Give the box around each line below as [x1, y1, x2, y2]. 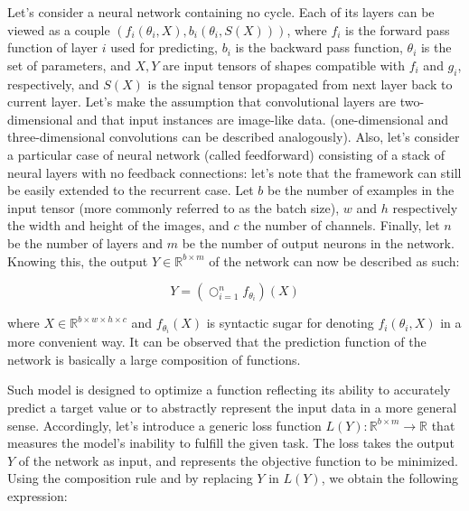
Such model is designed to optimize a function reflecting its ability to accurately [7, 380, 451, 399]
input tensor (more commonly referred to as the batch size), [7, 198, 340, 217]
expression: [7, 486, 68, 505]
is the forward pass [345, 20, 450, 39]
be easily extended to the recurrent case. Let [7, 181, 254, 200]
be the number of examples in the [267, 181, 455, 200]
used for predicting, [110, 38, 218, 57]
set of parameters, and [7, 55, 131, 74]
